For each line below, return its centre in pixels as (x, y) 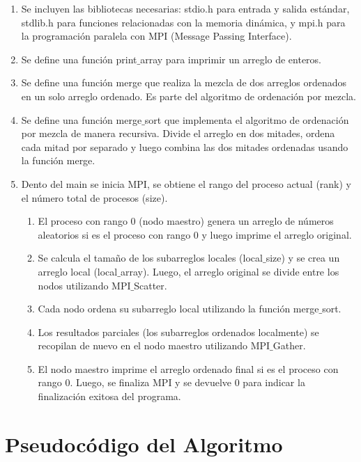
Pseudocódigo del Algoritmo (144, 444)
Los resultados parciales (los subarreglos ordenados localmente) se (178, 332)
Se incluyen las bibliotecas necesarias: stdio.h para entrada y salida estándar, (185, 8)
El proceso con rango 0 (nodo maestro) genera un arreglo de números (186, 221)
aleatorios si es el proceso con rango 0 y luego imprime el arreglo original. (195, 234)
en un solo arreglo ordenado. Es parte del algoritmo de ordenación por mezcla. (189, 96)
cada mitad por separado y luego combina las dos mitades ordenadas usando (185, 146)
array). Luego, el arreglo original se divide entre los (230, 271)
